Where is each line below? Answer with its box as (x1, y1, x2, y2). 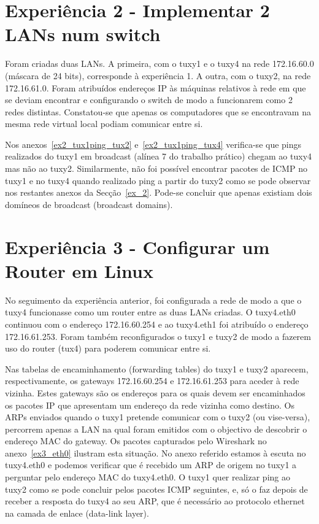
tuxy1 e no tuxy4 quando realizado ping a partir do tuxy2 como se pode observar (5, 174, 311, 187)
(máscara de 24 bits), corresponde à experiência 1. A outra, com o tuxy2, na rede (5, 69, 311, 82)
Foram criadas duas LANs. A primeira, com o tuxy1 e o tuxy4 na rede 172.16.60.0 (5, 57, 314, 70)
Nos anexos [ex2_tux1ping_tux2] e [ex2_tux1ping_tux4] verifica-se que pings (5, 137, 302, 150)
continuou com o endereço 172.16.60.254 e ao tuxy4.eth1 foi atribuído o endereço (5, 317, 309, 330)
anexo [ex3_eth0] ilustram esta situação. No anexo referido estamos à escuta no (5, 446, 306, 459)
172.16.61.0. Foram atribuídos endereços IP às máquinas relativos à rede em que (5, 81, 306, 94)
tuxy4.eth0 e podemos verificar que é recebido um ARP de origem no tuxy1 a (5, 458, 297, 471)
